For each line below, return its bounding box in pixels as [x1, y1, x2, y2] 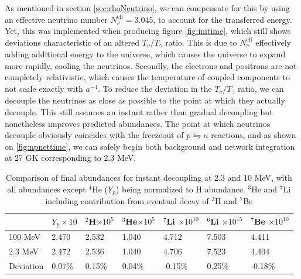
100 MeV [9, 230, 41, 243]
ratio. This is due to [165, 36, 237, 48]
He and [251, 182, 278, 195]
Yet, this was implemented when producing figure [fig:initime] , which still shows [5, 25, 291, 37]
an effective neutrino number [5, 13, 108, 25]
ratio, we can [237, 82, 284, 95]
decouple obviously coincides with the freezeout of [5, 129, 184, 141]
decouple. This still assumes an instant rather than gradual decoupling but [5, 106, 273, 118]
